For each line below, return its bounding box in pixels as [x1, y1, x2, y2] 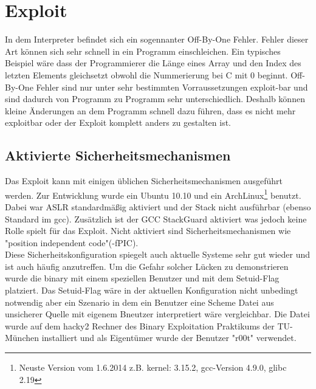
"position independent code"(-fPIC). [5, 236, 139, 249]
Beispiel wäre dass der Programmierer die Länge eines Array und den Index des [5, 57, 301, 69]
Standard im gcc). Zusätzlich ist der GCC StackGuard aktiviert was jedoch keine [5, 212, 307, 225]
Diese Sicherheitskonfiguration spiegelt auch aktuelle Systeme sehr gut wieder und [5, 248, 311, 261]
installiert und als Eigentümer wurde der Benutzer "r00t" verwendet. [41, 331, 297, 344]
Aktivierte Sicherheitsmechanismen [5, 146, 231, 165]
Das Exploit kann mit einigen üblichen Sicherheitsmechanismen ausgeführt [5, 174, 283, 187]
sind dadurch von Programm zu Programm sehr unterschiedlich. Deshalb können [5, 92, 305, 105]
